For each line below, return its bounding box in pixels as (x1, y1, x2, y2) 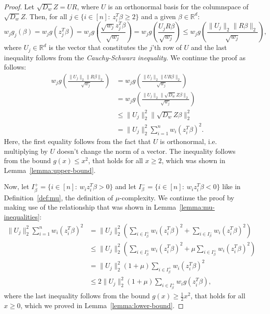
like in (222, 181, 241, 192)
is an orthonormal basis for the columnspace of (108, 1, 249, 11)
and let (115, 181, 136, 192)
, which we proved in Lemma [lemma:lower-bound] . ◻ (20, 300, 184, 311)
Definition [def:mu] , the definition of (4, 192, 113, 202)
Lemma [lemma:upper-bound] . (4, 165, 96, 175)
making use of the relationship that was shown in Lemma (4, 202, 176, 212)
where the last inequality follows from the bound (4, 290, 150, 301)
